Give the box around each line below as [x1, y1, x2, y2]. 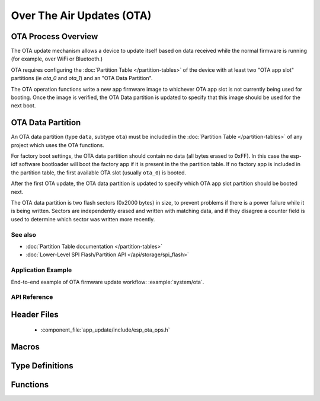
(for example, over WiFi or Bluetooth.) [11, 55, 103, 62]
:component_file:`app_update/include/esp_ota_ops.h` [40, 326, 170, 333]
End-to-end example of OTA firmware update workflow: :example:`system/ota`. [11, 278, 204, 285]
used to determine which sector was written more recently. [11, 215, 155, 222]
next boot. [11, 102, 36, 109]
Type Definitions [11, 361, 73, 371]
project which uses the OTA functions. [11, 141, 105, 148]
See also [11, 230, 37, 238]
